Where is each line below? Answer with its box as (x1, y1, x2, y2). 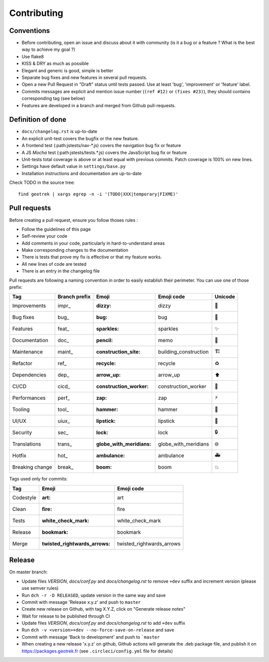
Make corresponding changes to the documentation (21, 247, 129, 253)
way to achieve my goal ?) (21, 46, 76, 52)
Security (12, 429, 32, 436)
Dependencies (12, 371, 47, 378)
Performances (12, 394, 46, 401)
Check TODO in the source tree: (9, 179, 75, 185)
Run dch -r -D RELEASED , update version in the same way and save (21, 592, 166, 598)
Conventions (9, 26, 50, 35)
